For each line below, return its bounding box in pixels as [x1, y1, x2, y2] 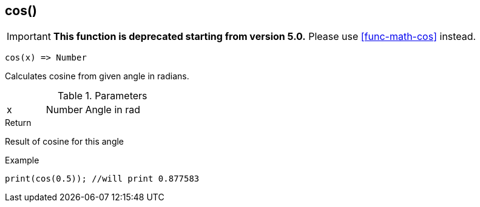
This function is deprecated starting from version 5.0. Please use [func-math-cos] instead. [53, 30, 476, 43]
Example [5, 155, 39, 166]
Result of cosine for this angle [5, 136, 124, 147]
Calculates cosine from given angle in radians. [5, 71, 189, 82]
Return [5, 117, 32, 128]
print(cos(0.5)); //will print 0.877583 [5, 174, 200, 184]
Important [7, 30, 51, 43]
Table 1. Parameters [57, 90, 147, 102]
